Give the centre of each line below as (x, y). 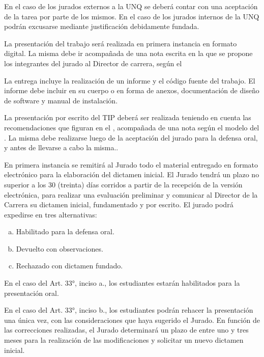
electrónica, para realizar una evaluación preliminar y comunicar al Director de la (131, 194)
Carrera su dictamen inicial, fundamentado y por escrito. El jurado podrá (119, 204)
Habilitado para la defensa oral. (65, 231)
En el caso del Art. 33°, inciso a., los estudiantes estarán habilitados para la (122, 283)
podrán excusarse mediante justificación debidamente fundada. (102, 26)
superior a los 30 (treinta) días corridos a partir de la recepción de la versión (123, 184)
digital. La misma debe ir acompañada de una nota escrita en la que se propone (128, 53)
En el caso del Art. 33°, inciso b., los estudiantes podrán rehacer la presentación (129, 310)
